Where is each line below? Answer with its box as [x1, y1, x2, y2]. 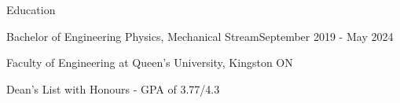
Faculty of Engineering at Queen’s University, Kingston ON [6, 54, 293, 71]
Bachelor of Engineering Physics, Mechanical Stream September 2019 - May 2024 [6, 28, 394, 44]
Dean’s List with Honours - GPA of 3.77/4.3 [6, 80, 220, 97]
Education [6, 2, 56, 17]
